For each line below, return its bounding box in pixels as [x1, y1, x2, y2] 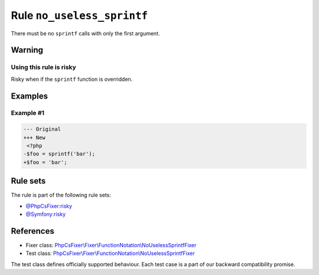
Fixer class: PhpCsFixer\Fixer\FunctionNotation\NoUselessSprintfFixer [25, 242, 197, 249]
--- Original [23, 126, 61, 133]
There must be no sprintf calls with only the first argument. [11, 30, 160, 37]
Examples [11, 91, 48, 101]
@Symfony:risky [25, 211, 66, 218]
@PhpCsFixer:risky [25, 202, 73, 209]
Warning [11, 45, 44, 55]
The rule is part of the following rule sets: [11, 192, 112, 199]
